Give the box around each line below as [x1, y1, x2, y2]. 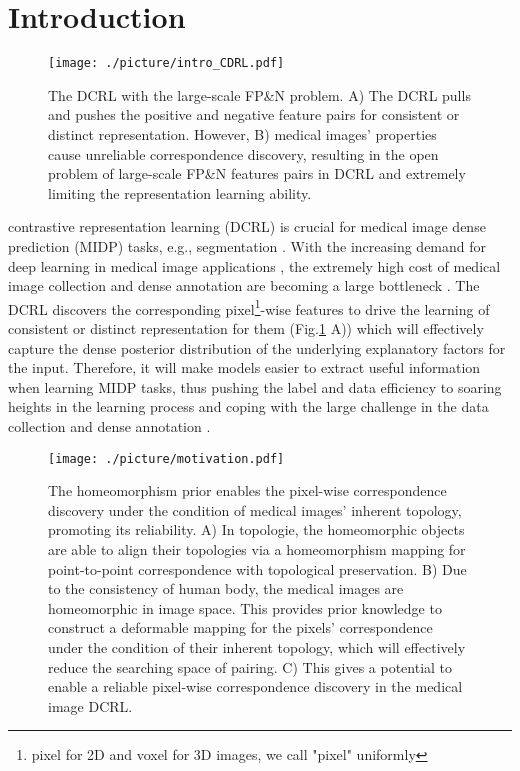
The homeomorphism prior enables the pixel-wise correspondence [48, 480, 447, 501]
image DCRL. [48, 695, 133, 716]
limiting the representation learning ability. [48, 182, 312, 203]
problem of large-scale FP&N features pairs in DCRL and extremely [48, 163, 466, 184]
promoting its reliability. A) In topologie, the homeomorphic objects [48, 519, 465, 540]
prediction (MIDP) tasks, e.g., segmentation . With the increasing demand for [8, 235, 487, 256]
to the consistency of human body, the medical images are [48, 578, 404, 599]
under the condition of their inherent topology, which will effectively [48, 636, 466, 657]
